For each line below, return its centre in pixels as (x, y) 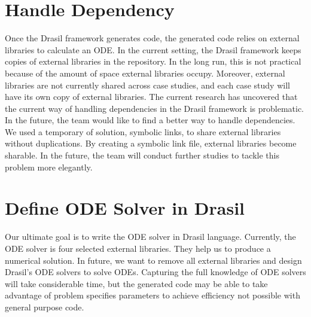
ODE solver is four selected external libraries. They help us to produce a (138, 248)
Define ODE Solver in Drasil (125, 208)
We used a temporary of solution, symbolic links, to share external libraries (143, 131)
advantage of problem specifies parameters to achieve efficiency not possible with (153, 295)
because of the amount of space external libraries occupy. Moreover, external (145, 73)
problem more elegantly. (49, 167)
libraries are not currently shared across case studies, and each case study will (147, 85)
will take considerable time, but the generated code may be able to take (136, 283)
